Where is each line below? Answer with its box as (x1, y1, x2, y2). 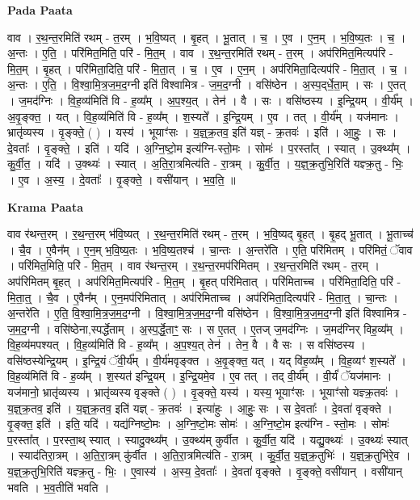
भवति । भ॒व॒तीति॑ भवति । (7, 478, 110, 495)
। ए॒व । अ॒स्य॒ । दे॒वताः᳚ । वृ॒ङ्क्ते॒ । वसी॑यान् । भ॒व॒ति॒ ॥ (7, 170, 236, 187)
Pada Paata (7, 2, 73, 18)
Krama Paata (7, 198, 83, 215)
